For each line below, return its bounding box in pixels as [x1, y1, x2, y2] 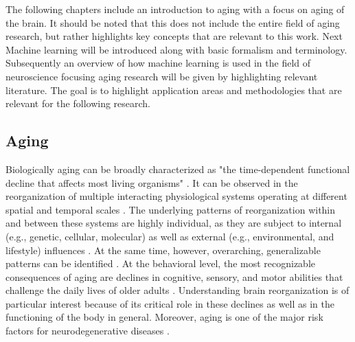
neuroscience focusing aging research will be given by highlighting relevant [5, 69, 318, 83]
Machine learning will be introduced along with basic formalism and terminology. [5, 42, 347, 56]
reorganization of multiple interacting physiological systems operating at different [5, 189, 347, 203]
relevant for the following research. [5, 96, 151, 111]
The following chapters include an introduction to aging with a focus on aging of [5, 2, 345, 16]
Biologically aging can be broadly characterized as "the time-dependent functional [5, 161, 350, 176]
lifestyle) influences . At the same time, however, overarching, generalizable [5, 242, 321, 257]
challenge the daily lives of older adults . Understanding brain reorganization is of [5, 283, 350, 297]
